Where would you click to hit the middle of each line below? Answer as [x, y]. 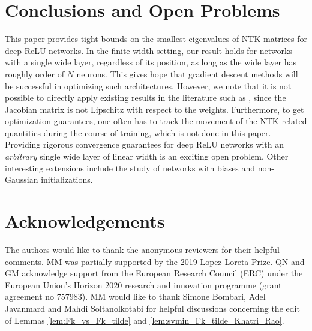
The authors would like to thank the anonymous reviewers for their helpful [142, 249]
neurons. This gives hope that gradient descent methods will [187, 73]
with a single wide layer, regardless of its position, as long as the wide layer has [151, 62]
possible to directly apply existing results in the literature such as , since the [145, 97]
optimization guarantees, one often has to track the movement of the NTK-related [156, 121]
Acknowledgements [85, 221]
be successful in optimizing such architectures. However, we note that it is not [148, 85]
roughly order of [34, 73]
